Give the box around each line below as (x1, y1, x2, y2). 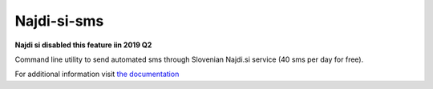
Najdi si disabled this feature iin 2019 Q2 (14, 40, 152, 50)
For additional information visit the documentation (14, 69, 180, 79)
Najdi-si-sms (14, 12, 104, 30)
